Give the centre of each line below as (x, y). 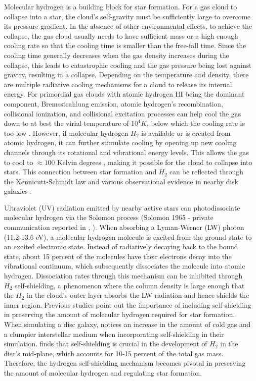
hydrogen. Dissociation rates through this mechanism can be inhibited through (123, 276)
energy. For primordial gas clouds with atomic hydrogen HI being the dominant (124, 94)
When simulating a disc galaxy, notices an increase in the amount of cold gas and (127, 324)
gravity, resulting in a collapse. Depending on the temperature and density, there (126, 75)
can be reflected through (207, 172)
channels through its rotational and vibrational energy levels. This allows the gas (127, 152)
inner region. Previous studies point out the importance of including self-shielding (128, 304)
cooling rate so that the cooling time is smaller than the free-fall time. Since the (125, 45)
